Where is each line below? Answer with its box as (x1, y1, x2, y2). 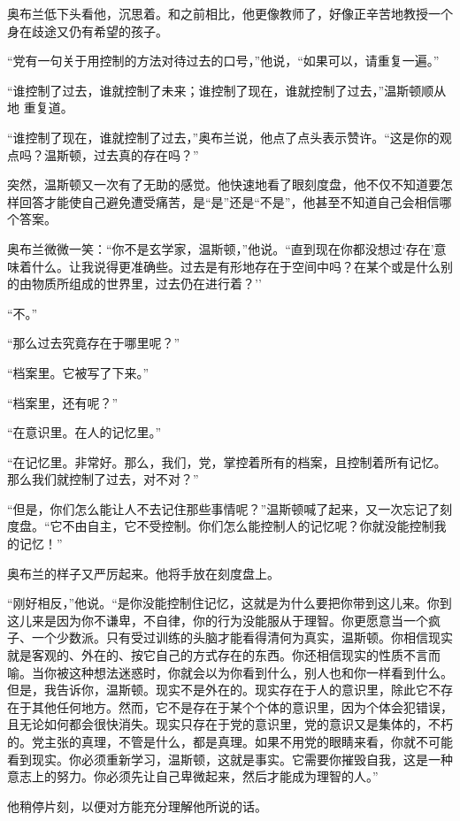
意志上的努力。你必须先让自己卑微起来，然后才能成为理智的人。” (7, 767, 379, 786)
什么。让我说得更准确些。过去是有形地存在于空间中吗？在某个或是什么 (31, 257, 441, 275)
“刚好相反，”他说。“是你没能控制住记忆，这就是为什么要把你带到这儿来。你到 (7, 594, 452, 612)
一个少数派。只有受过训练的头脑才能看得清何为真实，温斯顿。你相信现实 (31, 628, 453, 647)
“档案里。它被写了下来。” (7, 363, 149, 381)
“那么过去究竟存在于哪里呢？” (7, 334, 180, 352)
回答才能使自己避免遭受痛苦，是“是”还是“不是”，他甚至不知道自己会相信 (19, 192, 440, 211)
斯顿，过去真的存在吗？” (56, 145, 199, 164)
